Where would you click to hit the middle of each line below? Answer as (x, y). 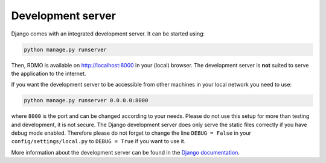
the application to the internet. (49, 73)
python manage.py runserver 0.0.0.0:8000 (86, 100)
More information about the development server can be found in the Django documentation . (125, 152)
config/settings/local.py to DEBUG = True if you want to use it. (98, 141)
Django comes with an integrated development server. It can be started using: (108, 34)
